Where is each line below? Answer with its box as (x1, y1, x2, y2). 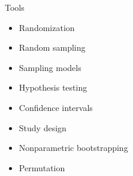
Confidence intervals (19, 101, 93, 113)
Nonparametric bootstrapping (19, 141, 128, 154)
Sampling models (19, 61, 81, 73)
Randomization (19, 21, 75, 33)
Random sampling (19, 41, 86, 54)
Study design (19, 121, 66, 134)
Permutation (19, 161, 65, 174)
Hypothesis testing (19, 81, 87, 94)
